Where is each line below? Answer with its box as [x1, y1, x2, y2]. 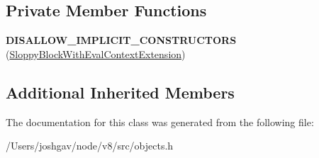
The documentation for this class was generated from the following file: [6, 114, 314, 129]
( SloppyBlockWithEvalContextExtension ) [6, 46, 186, 61]
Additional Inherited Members [6, 81, 235, 103]
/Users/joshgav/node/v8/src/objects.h [6, 138, 174, 153]
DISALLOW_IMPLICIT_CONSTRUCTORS [6, 33, 237, 47]
